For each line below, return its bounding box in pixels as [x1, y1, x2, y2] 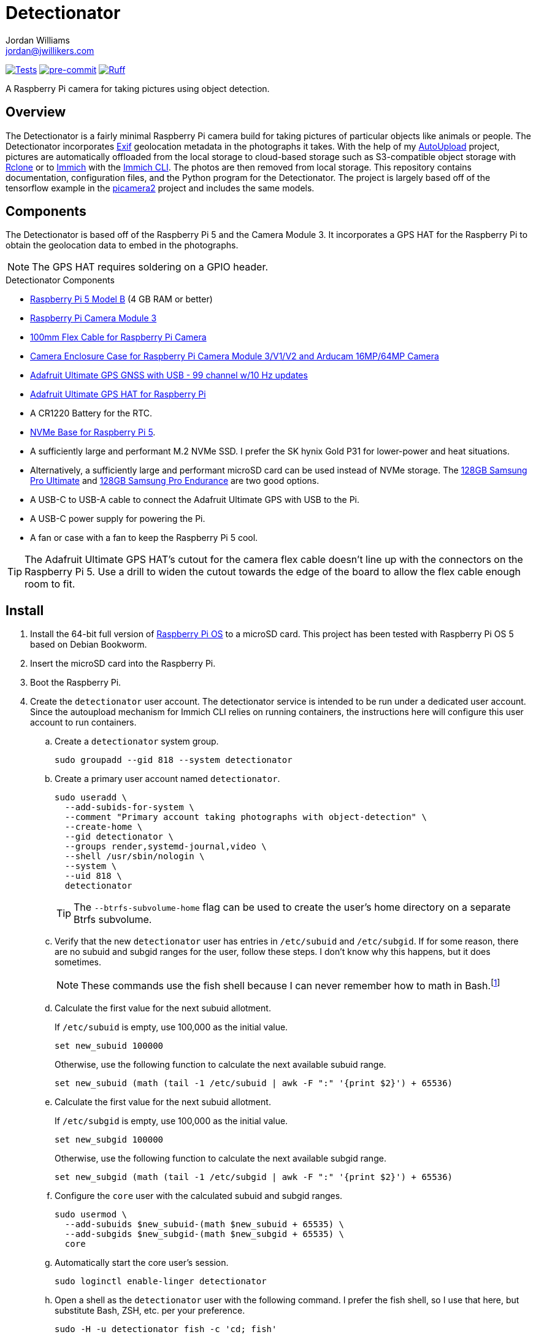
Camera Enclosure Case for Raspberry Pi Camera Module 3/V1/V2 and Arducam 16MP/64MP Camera [30, 351, 439, 362]
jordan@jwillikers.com [6, 45, 94, 56]
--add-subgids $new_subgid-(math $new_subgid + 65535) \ [64, 1228, 345, 1239]
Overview [6, 104, 66, 120]
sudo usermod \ [55, 1209, 128, 1219]
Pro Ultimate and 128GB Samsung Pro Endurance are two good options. [30, 475, 320, 486]
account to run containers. [30, 717, 137, 728]
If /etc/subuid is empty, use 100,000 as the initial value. [55, 1021, 288, 1032]
